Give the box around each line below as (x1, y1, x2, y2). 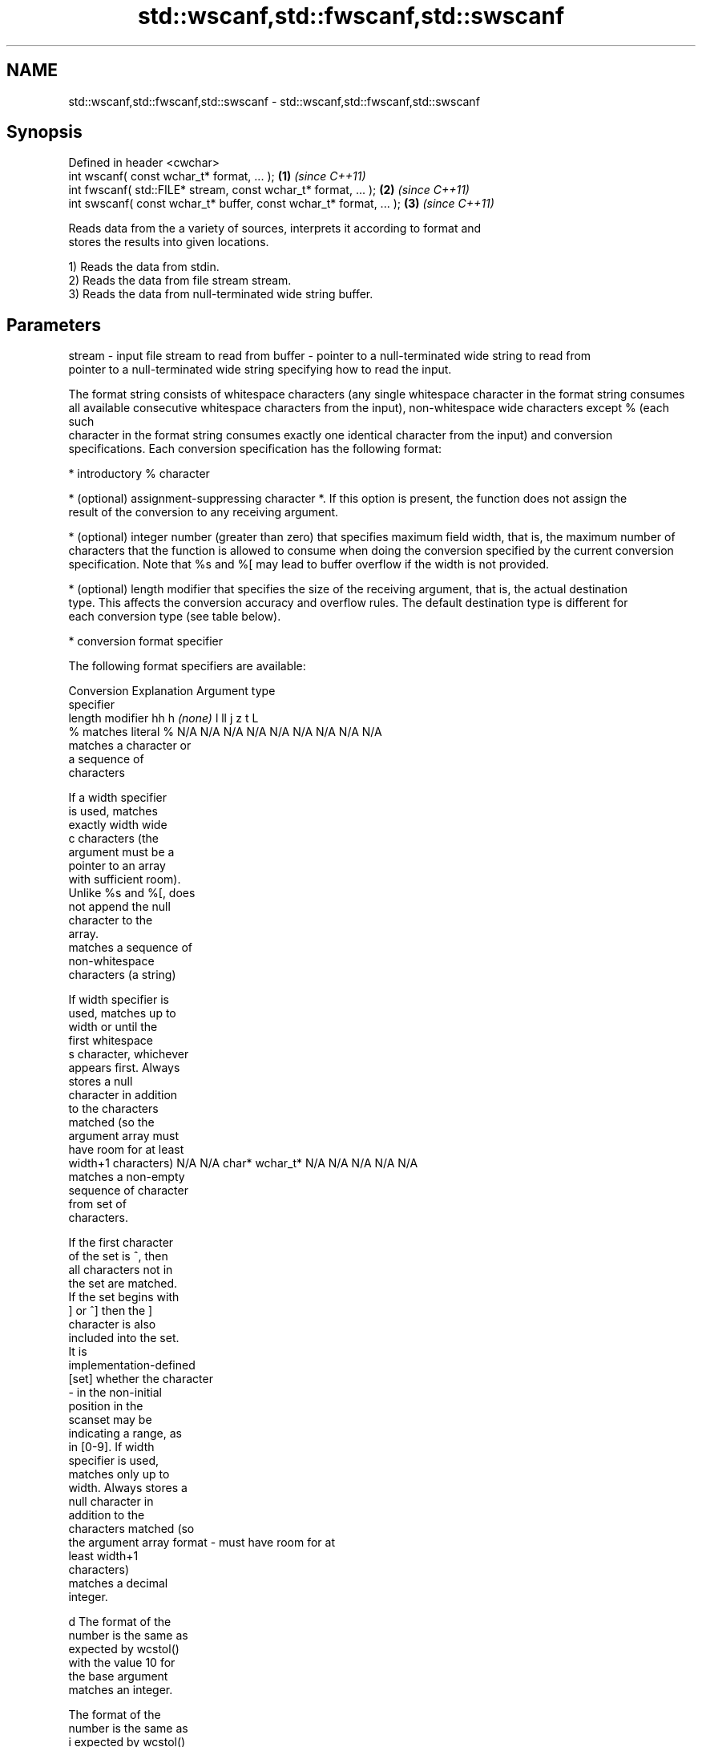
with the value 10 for (68, 1656, 175, 1670)
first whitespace (68, 1033, 153, 1048)
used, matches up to (68, 1006, 176, 1021)
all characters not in (68, 1263, 173, 1277)
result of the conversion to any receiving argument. (68, 505, 339, 520)
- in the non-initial (68, 1385, 162, 1400)
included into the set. (68, 1331, 180, 1345)
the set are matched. (68, 1276, 178, 1291)
